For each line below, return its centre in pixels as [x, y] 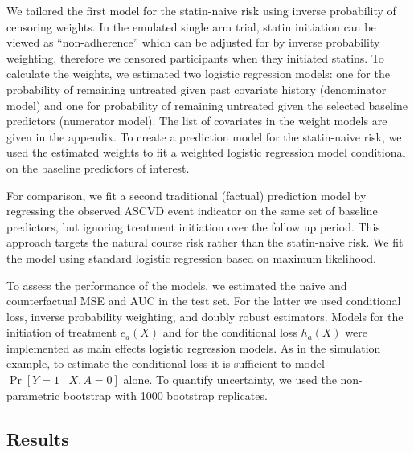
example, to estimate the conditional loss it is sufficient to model [166, 363]
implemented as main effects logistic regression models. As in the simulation [194, 347]
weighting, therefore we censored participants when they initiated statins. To [195, 57]
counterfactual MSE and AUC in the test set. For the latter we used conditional [204, 301]
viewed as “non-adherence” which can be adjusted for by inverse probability [193, 42]
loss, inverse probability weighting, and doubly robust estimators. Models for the [205, 316]
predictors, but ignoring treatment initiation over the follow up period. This [193, 226]
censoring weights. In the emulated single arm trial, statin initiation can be [191, 26]
